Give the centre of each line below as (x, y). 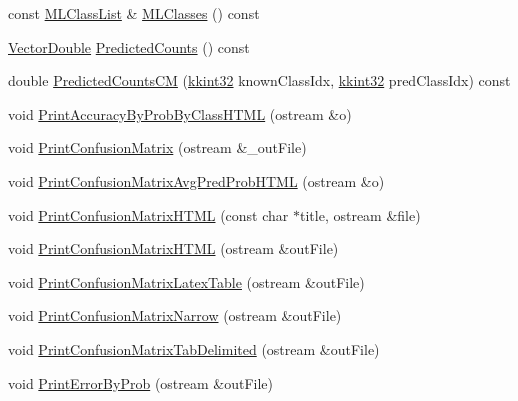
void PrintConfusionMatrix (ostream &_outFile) (157, 147)
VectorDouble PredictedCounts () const (129, 46)
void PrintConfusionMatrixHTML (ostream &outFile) (173, 248)
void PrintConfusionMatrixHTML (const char (148, 214)
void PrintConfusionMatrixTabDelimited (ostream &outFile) (194, 348)
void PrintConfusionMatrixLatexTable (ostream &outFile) (186, 281)
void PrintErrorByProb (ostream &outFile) (141, 382)
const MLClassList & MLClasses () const (134, 13)
